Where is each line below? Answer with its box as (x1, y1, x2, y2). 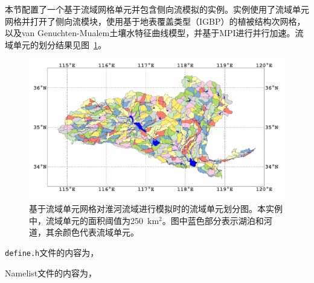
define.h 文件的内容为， (5, 246, 99, 258)
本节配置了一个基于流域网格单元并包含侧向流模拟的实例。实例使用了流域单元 (5, 3, 309, 15)
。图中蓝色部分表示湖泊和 (162, 214, 264, 226)
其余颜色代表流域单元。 (45, 226, 139, 238)
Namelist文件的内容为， (5, 266, 97, 279)
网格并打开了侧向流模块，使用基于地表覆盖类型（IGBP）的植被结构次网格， (5, 14, 306, 27)
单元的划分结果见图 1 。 (13, 38, 106, 51)
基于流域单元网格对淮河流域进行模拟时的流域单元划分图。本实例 (29, 202, 283, 215)
